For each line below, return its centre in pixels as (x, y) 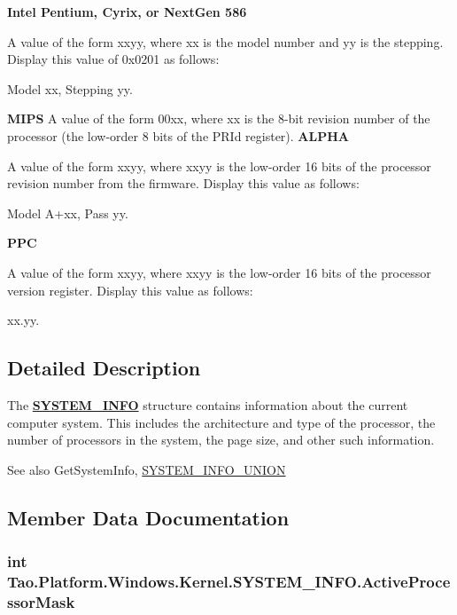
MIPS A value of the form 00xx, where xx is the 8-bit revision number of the (219, 118)
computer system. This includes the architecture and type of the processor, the (221, 422)
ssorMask (41, 601)
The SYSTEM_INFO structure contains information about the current (208, 404)
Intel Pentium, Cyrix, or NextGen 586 (127, 12)
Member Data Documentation (148, 517)
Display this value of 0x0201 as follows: (113, 59)
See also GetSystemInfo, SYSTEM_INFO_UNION (147, 469)
